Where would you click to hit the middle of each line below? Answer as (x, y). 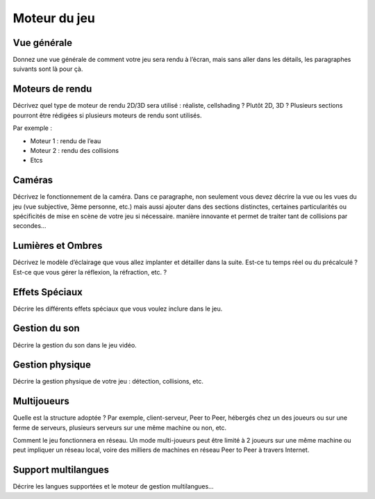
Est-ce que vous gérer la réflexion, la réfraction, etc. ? (90, 272)
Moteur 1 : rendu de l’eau (66, 141)
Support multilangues (61, 470)
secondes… (30, 226)
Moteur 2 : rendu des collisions (75, 150)
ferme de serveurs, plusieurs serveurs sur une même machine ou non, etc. (120, 427)
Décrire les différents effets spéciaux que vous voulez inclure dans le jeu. (118, 309)
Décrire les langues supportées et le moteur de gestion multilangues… (114, 486)
